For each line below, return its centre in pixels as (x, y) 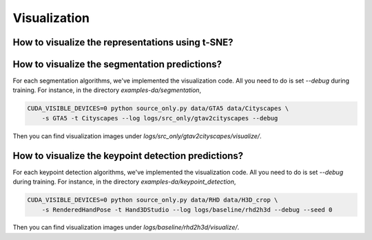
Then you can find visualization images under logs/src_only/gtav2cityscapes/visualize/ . (137, 136)
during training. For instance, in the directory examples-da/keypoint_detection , (124, 182)
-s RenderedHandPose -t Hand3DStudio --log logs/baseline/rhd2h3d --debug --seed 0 (187, 209)
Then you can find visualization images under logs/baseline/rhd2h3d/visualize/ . (126, 228)
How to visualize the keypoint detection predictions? (128, 156)
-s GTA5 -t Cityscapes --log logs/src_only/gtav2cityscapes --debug (160, 118)
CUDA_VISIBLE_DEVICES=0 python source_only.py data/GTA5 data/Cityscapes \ (158, 109)
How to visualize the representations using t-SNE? (123, 42)
